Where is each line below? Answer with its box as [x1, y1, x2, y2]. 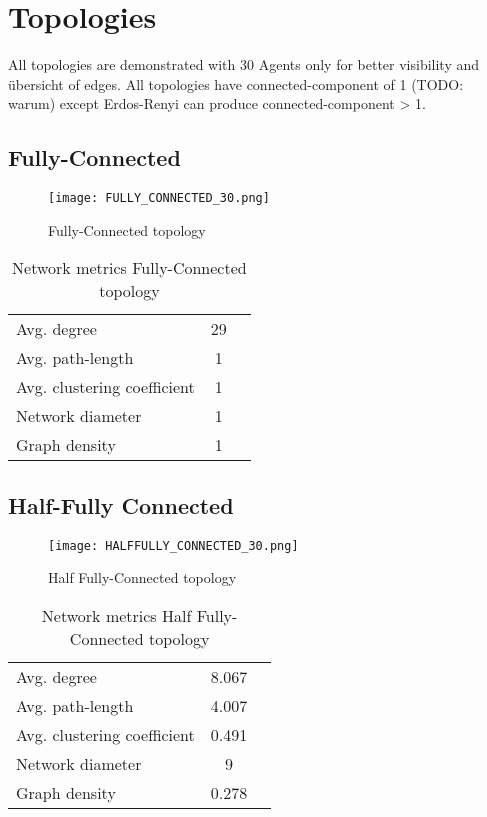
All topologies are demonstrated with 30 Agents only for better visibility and [8, 54, 480, 75]
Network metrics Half [41, 603, 192, 627]
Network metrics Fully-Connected [12, 256, 247, 280]
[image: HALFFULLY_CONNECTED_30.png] [48, 538, 299, 553]
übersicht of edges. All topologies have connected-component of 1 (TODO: [8, 73, 464, 94]
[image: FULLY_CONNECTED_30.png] [48, 191, 270, 206]
